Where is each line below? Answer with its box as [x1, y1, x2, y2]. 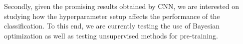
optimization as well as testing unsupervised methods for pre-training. [4, 30, 218, 40]
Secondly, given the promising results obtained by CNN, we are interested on [4, 1, 240, 11]
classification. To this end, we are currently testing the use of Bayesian [4, 20, 220, 31]
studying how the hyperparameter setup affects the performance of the [4, 10, 220, 21]
